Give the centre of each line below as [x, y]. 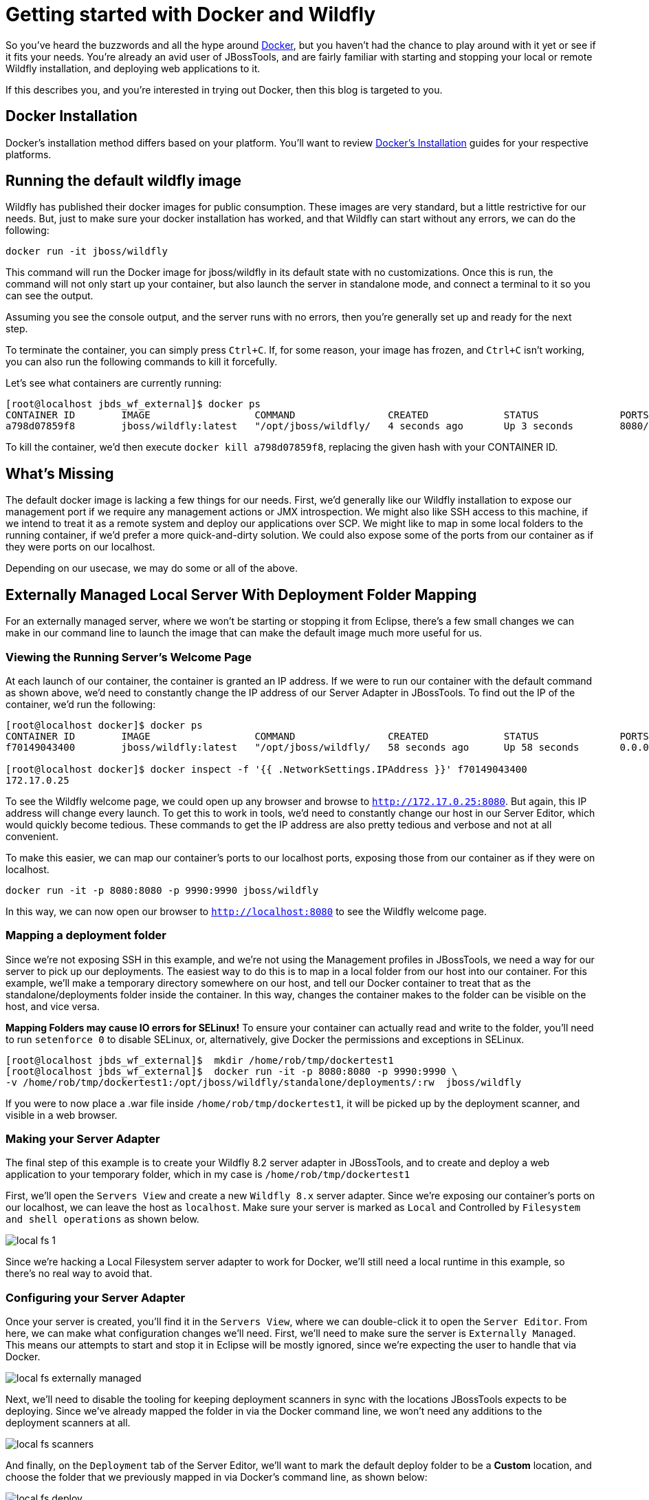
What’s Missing [60, 473]
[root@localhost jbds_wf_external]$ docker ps [133, 404]
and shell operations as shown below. [102, 1219]
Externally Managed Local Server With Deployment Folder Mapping [241, 594]
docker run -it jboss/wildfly [87, 251]
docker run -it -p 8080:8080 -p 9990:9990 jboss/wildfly [162, 890]
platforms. [29, 154]
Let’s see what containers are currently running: [114, 383]
